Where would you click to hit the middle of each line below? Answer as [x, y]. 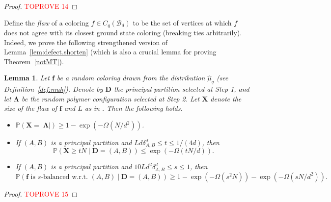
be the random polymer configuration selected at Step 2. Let [110, 98]
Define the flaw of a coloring [46, 22]
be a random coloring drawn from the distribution [131, 78]
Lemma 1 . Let [27, 78]
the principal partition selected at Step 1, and [181, 89]
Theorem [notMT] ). [34, 61]
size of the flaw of [31, 108]
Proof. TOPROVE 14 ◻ [41, 6]
